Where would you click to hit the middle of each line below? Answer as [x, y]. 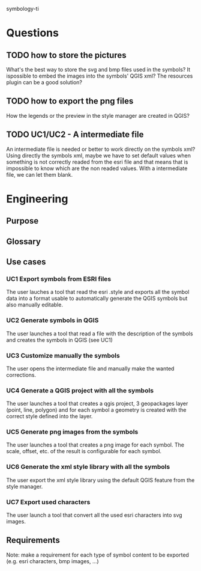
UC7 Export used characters [48, 502]
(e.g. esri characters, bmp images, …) [52, 561]
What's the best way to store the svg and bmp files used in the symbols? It [98, 69]
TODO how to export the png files [70, 101]
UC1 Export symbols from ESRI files [59, 279]
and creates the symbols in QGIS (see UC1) [59, 340]
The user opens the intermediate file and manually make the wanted [90, 368]
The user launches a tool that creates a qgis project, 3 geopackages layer [97, 404]
